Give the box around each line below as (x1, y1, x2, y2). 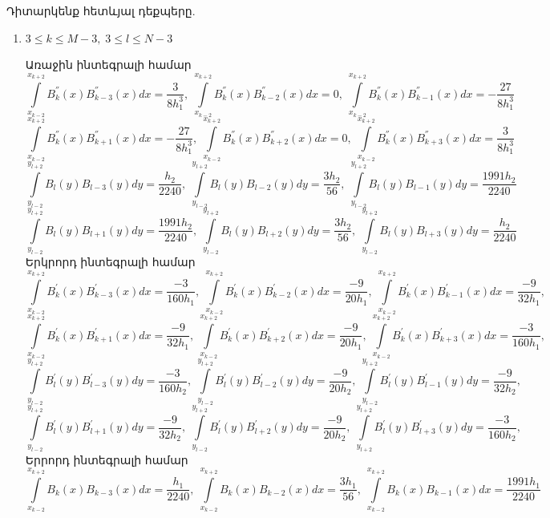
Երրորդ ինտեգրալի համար (25, 451, 188, 467)
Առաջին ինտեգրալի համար (25, 56, 192, 73)
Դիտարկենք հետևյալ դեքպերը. (6, 2, 196, 18)
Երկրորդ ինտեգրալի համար (25, 253, 196, 269)
